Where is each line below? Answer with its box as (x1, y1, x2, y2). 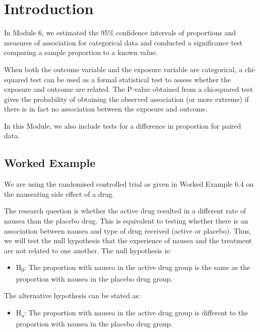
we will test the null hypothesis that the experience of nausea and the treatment (4, 235, 252, 246)
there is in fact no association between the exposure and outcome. (4, 103, 208, 114)
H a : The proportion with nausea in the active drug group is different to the (16, 307, 248, 319)
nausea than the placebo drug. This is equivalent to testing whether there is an (4, 215, 248, 226)
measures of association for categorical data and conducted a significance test (4, 37, 243, 47)
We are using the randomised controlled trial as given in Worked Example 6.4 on (4, 179, 254, 189)
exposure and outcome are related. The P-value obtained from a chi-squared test (4, 84, 253, 94)
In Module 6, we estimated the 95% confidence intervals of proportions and (4, 27, 236, 38)
